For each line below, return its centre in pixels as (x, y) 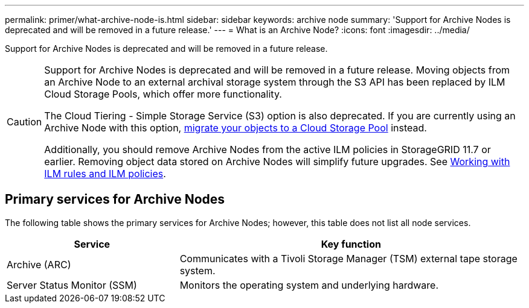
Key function (351, 244)
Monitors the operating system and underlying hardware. (309, 285)
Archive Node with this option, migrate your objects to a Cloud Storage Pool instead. (236, 128)
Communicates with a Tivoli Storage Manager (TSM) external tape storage (348, 258)
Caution (24, 122)
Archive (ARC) (39, 264)
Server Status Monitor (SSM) (72, 285)
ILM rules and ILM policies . (105, 174)
